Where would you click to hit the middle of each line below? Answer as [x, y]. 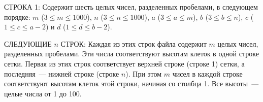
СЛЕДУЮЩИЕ [28, 43]
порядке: [17, 16]
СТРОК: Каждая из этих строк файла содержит [134, 43]
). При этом [144, 73]
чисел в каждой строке [207, 73]
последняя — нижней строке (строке [62, 73]
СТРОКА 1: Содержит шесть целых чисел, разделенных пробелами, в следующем [131, 7]
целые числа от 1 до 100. [43, 93]
